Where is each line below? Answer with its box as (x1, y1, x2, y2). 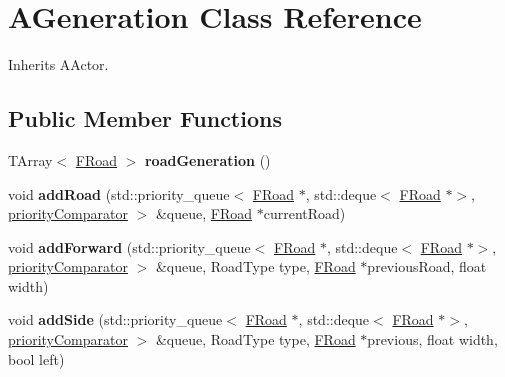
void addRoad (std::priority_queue (8, 183, 230, 204)
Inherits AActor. (8, 54, 109, 75)
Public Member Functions (8, 103, 282, 134)
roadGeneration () (144, 149, 271, 170)
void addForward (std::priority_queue (8, 236, 251, 257)
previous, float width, (367, 329, 498, 350)
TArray (8, 149, 53, 170)
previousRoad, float (367, 256, 487, 277)
